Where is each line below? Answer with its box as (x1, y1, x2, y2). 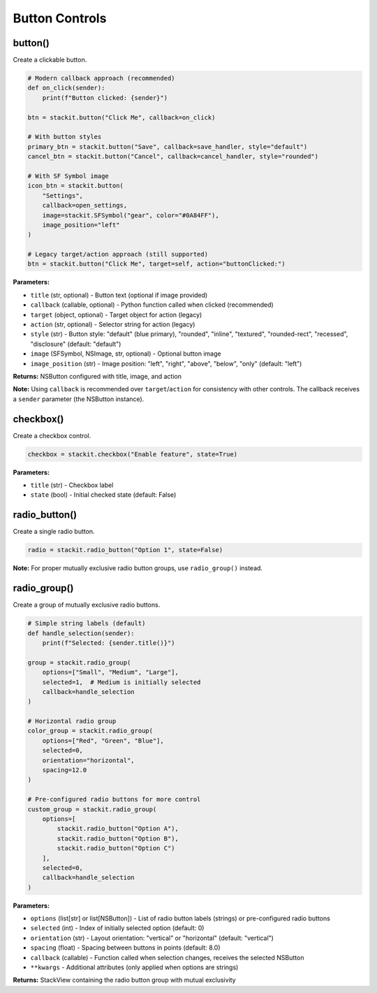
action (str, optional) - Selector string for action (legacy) (30, 320, 195, 328)
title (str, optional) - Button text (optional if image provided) (30, 291, 208, 299)
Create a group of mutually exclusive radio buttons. (13, 601, 161, 609)
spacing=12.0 (42, 766, 87, 774)
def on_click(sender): (27, 84, 105, 92)
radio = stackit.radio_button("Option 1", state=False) (27, 546, 223, 554)
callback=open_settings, (42, 201, 128, 210)
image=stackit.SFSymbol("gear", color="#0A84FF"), (42, 211, 219, 219)
